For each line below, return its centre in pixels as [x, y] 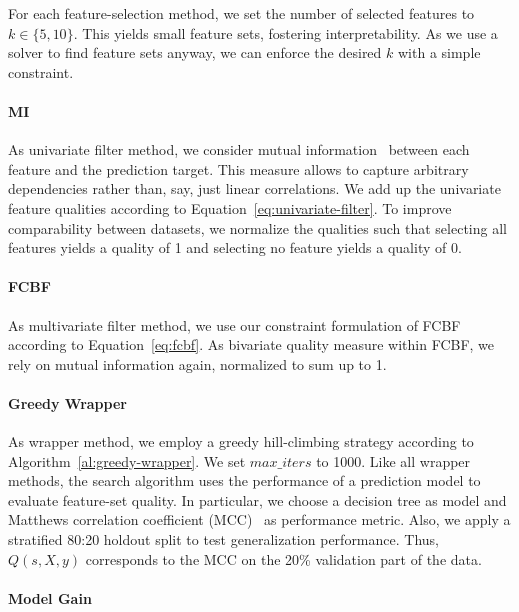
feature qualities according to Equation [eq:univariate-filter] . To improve [230, 207]
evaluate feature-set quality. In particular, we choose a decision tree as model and [257, 499]
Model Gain [50, 597]
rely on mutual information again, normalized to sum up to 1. [197, 363]
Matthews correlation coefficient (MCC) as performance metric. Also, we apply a [259, 519]
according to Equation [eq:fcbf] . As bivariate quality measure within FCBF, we [251, 344]
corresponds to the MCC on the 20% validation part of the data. [283, 558]
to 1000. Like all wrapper [393, 460]
